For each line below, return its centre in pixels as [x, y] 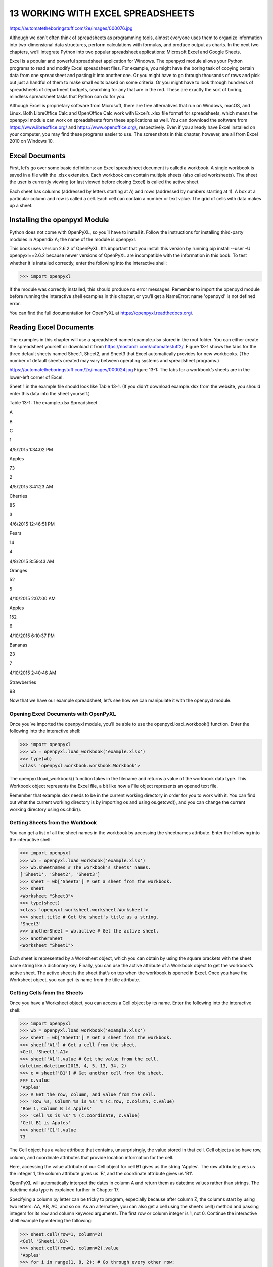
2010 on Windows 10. [32, 141]
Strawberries [23, 682]
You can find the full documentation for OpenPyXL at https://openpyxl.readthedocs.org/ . [101, 313]
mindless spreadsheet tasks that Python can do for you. [67, 97]
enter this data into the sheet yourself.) [50, 393]
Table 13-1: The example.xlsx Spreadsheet [53, 402]
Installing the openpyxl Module [59, 220]
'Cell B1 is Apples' [45, 1123]
